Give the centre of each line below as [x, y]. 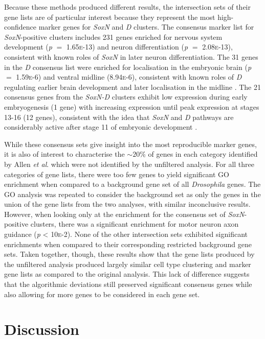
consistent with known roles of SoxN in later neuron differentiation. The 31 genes [131, 56]
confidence [20, 27]
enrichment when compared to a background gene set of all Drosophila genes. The [132, 184]
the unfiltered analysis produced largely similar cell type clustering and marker [128, 264]
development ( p [28, 47]
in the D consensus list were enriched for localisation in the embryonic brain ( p [128, 67]
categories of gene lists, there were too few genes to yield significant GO [117, 174]
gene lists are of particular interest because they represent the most [110, 17]
